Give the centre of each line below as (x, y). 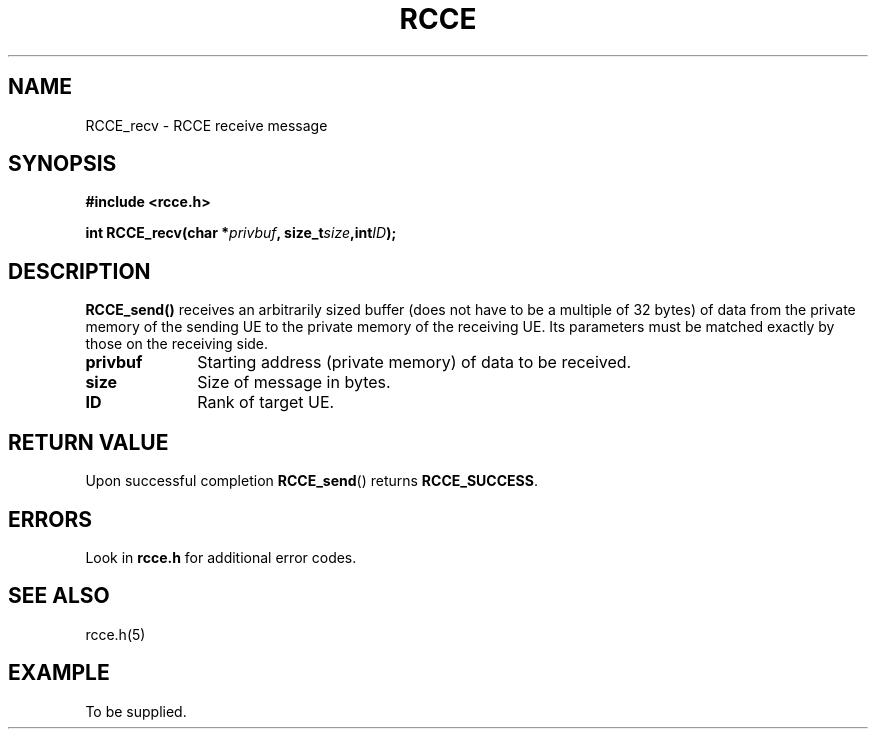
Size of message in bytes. (294, 382)
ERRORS (50, 519)
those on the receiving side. (177, 344)
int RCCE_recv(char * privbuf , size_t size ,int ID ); (241, 233)
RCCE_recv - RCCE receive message (206, 125)
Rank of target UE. (266, 402)
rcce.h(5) (115, 634)
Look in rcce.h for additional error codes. (221, 557)
